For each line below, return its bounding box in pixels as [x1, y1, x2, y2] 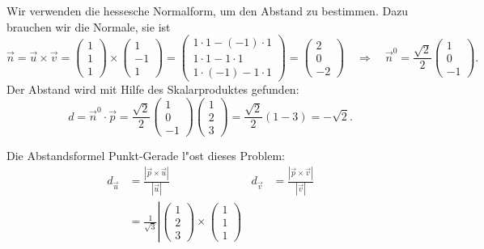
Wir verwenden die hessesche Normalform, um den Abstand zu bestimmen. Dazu [6, 2, 409, 19]
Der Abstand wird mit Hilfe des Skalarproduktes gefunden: [6, 81, 299, 98]
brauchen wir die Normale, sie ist [6, 18, 171, 35]
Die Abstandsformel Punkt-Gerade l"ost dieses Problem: [6, 147, 285, 164]
